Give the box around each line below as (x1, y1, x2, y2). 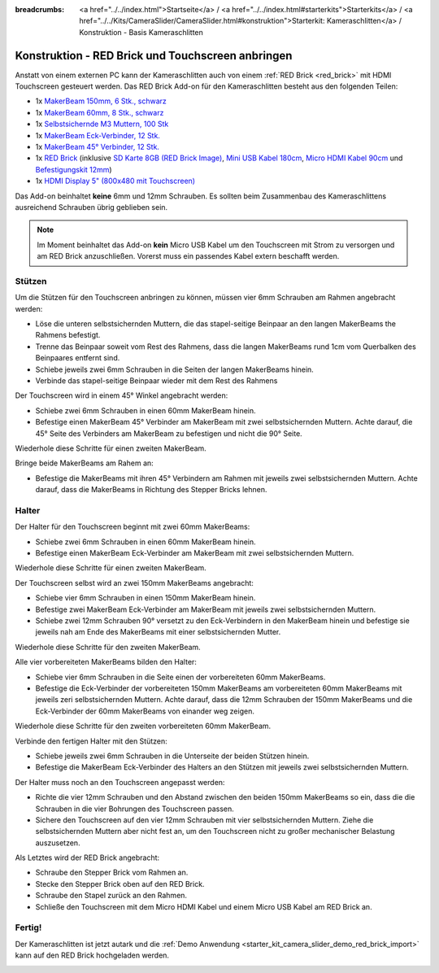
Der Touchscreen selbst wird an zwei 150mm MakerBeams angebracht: (15, 578, 254, 587)
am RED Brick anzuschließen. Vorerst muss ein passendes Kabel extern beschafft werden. (37, 251, 340, 261)
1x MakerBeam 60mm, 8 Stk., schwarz (35, 107, 164, 117)
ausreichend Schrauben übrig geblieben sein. (15, 202, 168, 212)
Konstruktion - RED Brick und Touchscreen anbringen (15, 49, 293, 63)
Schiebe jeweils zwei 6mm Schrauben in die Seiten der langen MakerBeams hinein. (35, 364, 315, 374)
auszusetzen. (35, 838, 80, 848)
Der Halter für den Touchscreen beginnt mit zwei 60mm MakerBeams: (15, 521, 250, 532)
